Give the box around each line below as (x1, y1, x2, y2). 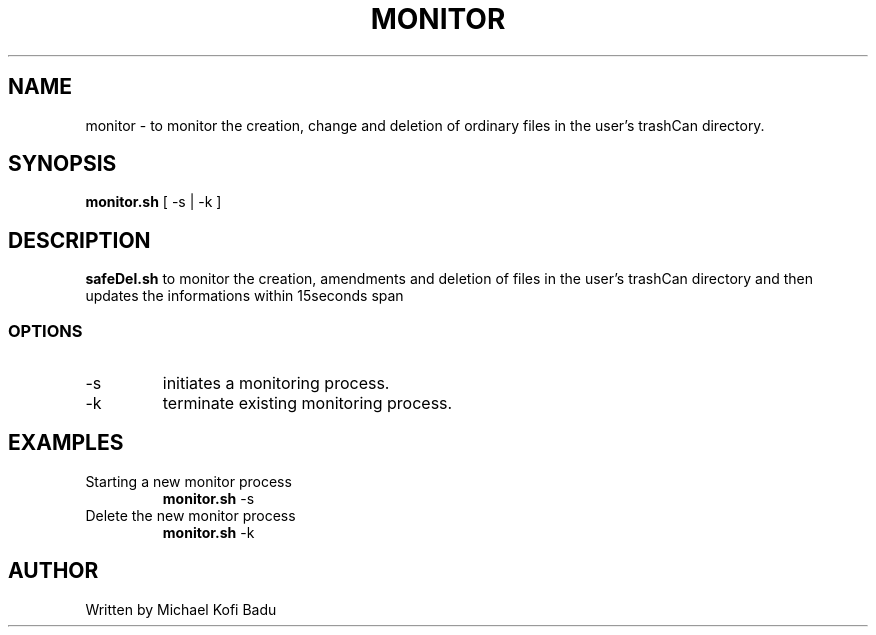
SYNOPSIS (8, 151, 117, 177)
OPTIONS (8, 320, 83, 341)
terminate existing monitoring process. (162, 393, 453, 414)
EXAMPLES (8, 430, 124, 456)
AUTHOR (8, 558, 99, 584)
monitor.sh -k (162, 523, 255, 541)
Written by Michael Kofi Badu (85, 600, 277, 618)
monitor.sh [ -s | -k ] (85, 193, 222, 211)
